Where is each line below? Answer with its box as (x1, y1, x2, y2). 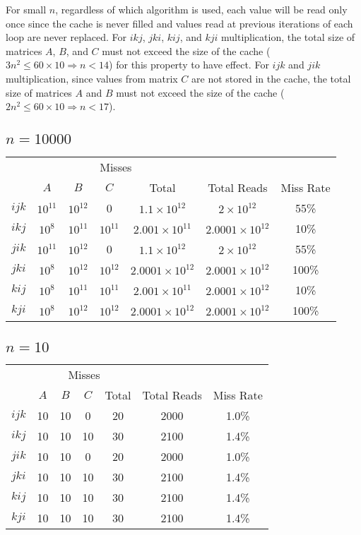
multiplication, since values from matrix (6, 71, 178, 85)
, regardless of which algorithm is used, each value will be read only (55, 2, 348, 16)
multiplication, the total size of (221, 30, 355, 44)
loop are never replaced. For (6, 30, 127, 44)
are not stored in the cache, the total (191, 71, 351, 85)
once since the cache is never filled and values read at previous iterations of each (6, 16, 353, 30)
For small (6, 2, 47, 16)
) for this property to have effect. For (109, 57, 269, 72)
